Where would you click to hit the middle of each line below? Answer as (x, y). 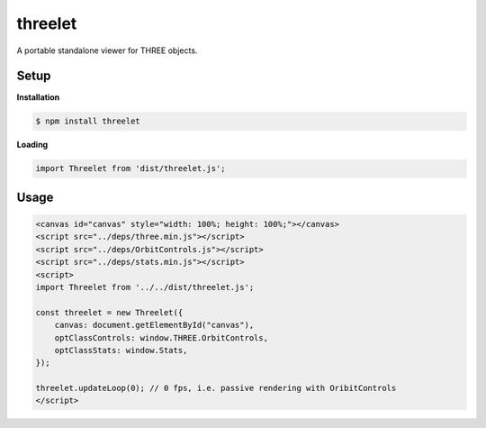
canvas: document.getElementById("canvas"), (154, 325)
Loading (32, 145)
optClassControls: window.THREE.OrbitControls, (162, 337)
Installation (38, 97)
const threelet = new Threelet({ (109, 312)
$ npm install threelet (88, 121)
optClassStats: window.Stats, (121, 350)
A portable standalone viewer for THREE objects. (107, 50)
